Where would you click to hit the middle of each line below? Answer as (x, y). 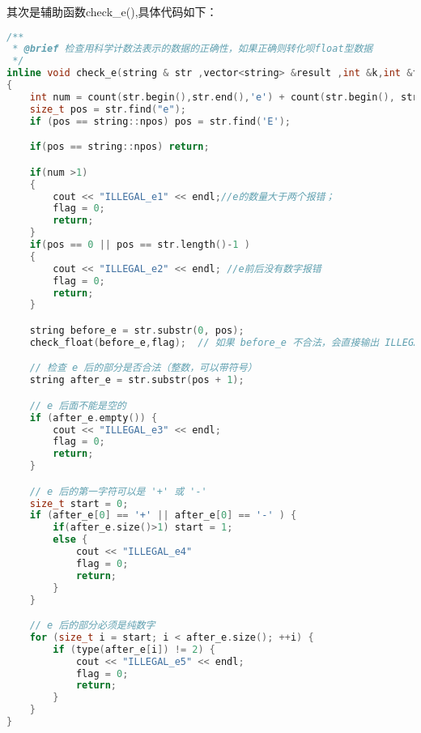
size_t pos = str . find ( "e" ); (108, 109)
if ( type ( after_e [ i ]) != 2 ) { (134, 649)
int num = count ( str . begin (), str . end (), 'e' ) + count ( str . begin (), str (224, 97)
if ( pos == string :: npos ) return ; (119, 147)
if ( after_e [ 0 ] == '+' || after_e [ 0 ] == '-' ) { (163, 516)
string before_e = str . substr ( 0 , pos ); (137, 330)
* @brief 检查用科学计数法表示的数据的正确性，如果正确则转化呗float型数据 (193, 49)
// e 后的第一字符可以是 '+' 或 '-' (118, 491)
